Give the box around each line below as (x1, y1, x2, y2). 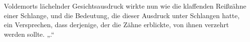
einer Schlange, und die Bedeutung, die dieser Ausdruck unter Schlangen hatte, (4, 10, 240, 20)
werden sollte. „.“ (4, 29, 54, 39)
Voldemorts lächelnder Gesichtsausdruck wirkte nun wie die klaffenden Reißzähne (4, 1, 247, 10)
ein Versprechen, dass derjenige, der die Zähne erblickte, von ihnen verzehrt (4, 20, 229, 30)
